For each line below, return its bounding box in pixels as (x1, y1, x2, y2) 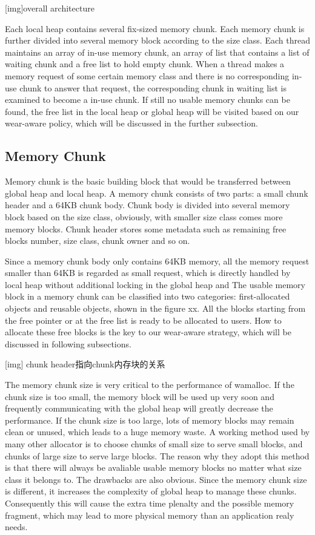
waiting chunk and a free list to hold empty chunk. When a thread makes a (5, 57, 285, 70)
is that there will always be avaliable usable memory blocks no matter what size (5, 461, 302, 474)
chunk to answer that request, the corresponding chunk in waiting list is (19, 81, 287, 94)
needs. (5, 520, 28, 533)
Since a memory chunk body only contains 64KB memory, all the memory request (5, 254, 310, 267)
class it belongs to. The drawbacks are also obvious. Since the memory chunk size (5, 473, 307, 485)
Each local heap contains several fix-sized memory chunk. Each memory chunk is (5, 22, 305, 34)
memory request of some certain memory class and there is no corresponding (5, 69, 290, 82)
